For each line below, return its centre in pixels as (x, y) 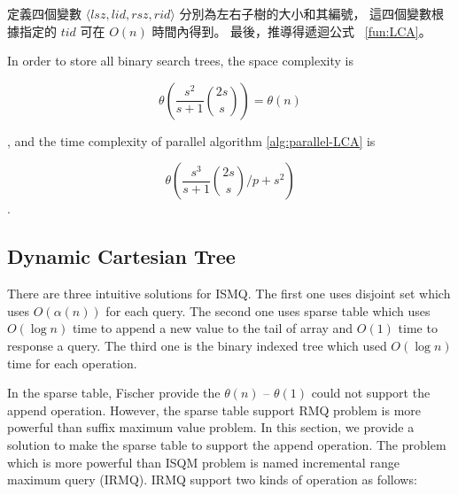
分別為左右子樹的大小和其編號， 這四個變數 (306, 13)
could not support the (371, 393)
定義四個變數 (44, 13)
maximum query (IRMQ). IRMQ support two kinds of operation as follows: (212, 480)
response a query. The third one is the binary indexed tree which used (197, 345)
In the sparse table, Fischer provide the (114, 393)
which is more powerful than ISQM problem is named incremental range (203, 462)
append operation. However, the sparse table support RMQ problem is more (214, 410)
